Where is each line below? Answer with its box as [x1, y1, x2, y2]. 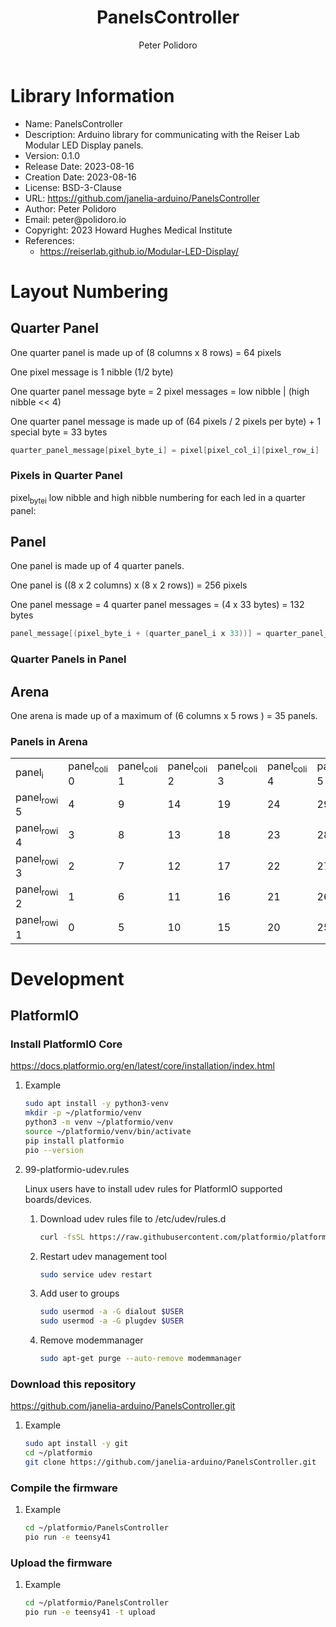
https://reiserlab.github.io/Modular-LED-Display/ [39, 245, 239, 257]
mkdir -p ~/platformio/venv [24, 1108, 142, 1118]
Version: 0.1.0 [24, 149, 81, 161]
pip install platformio [24, 1136, 125, 1146]
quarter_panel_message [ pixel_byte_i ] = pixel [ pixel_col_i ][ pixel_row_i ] [10, 445, 320, 455]
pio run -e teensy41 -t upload [24, 1607, 156, 1618]
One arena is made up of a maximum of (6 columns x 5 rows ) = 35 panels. [10, 710, 318, 722]
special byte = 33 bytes [10, 426, 108, 438]
